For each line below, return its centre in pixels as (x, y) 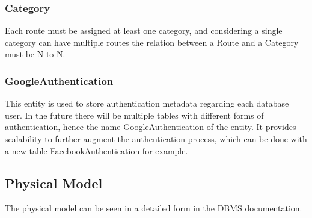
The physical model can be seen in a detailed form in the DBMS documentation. (154, 208)
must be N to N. (35, 54)
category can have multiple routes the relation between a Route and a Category (152, 42)
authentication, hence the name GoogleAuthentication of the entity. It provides (151, 127)
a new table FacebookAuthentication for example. (96, 150)
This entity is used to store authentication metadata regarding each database (147, 103)
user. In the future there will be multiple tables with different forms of (134, 115)
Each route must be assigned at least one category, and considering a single (144, 30)
